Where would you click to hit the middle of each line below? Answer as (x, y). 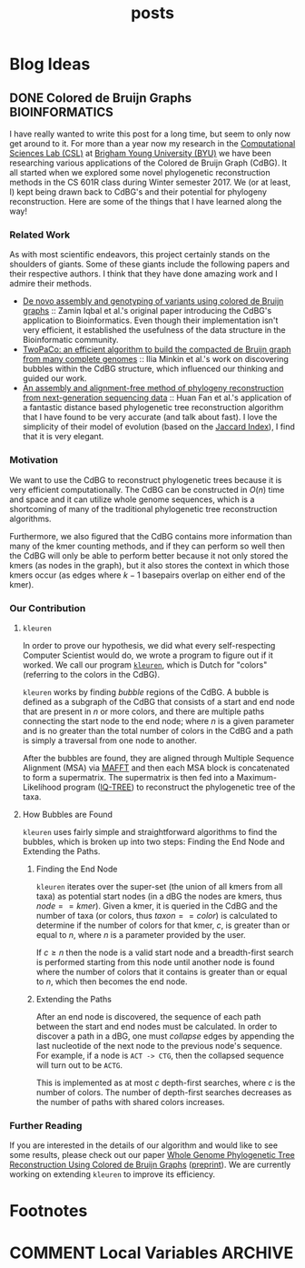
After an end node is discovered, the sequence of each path (148, 1016)
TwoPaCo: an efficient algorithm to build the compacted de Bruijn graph (157, 349)
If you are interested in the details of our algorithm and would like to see (144, 1145)
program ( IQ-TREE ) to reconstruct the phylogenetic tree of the (179, 787)
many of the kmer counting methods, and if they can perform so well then (148, 546)
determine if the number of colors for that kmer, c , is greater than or (163, 925)
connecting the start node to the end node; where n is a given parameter (158, 720)
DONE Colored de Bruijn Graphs (101, 98)
